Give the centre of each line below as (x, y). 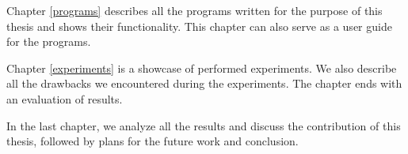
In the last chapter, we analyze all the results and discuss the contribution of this (204, 125)
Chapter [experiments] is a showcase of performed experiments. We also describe (202, 68)
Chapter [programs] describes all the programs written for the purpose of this (194, 10)
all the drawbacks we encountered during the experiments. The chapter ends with (204, 83)
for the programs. (49, 41)
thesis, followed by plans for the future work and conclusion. (153, 141)
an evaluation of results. (65, 98)
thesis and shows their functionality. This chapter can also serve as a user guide (199, 26)
